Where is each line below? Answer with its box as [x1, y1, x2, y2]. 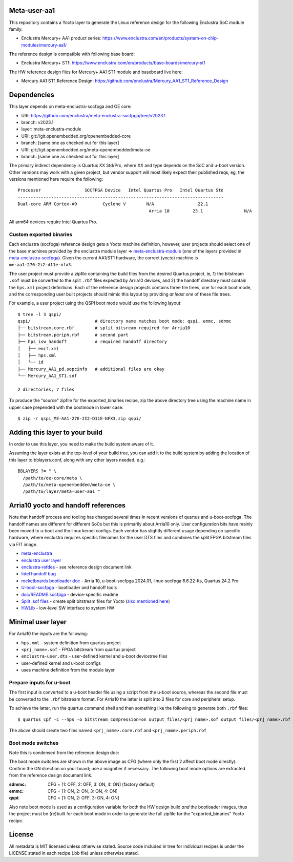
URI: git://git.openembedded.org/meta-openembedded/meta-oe [21, 147, 151, 152]
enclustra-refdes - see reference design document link [21, 564, 132, 570]
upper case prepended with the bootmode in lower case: [9, 404, 124, 410]
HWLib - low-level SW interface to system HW [21, 605, 115, 611]
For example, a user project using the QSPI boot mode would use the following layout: [9, 300, 182, 306]
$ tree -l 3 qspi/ [18, 312, 62, 317]
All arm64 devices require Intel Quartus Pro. [9, 219, 98, 225]
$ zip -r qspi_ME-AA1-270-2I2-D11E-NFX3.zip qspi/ [18, 416, 142, 421]
